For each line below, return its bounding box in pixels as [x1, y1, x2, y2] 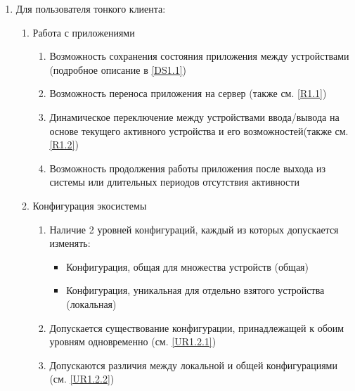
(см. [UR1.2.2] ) [49, 371, 115, 386]
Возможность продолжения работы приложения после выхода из [49, 160, 326, 175]
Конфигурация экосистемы [32, 198, 147, 212]
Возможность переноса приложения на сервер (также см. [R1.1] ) [49, 86, 327, 101]
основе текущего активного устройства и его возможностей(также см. [49, 123, 349, 138]
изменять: [49, 236, 91, 250]
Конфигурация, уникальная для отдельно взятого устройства [66, 283, 325, 297]
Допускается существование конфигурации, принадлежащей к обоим [49, 320, 344, 335]
